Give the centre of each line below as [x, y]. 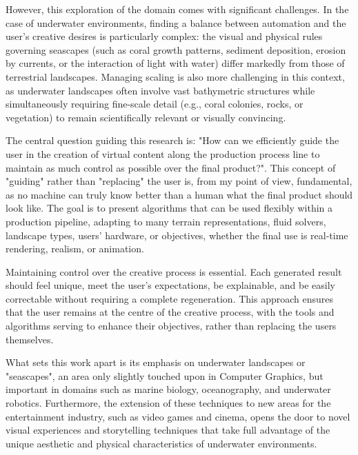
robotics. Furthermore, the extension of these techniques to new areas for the [168, 403]
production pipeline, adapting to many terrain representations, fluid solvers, [166, 221]
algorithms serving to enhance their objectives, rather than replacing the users [171, 326]
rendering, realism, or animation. [75, 249]
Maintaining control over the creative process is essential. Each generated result [174, 271]
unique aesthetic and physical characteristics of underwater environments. [161, 443]
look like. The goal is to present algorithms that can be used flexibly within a [169, 208]
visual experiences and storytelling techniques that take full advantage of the [168, 430]
